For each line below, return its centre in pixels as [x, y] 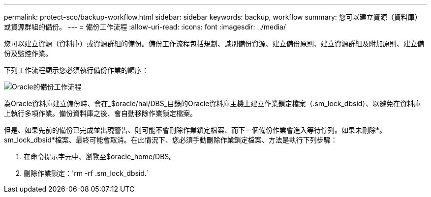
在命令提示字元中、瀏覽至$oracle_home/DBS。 [100, 156]
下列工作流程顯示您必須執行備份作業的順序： [76, 70]
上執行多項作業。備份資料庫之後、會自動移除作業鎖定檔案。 [100, 113]
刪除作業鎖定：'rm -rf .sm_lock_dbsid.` [86, 173]
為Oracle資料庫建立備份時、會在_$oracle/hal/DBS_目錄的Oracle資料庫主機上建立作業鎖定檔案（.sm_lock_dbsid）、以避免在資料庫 [213, 103]
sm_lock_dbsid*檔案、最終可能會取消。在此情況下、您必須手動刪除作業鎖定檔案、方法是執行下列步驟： [171, 140]
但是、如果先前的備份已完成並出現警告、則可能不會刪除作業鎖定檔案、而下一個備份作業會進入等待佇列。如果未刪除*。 [195, 130]
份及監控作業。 [28, 53]
